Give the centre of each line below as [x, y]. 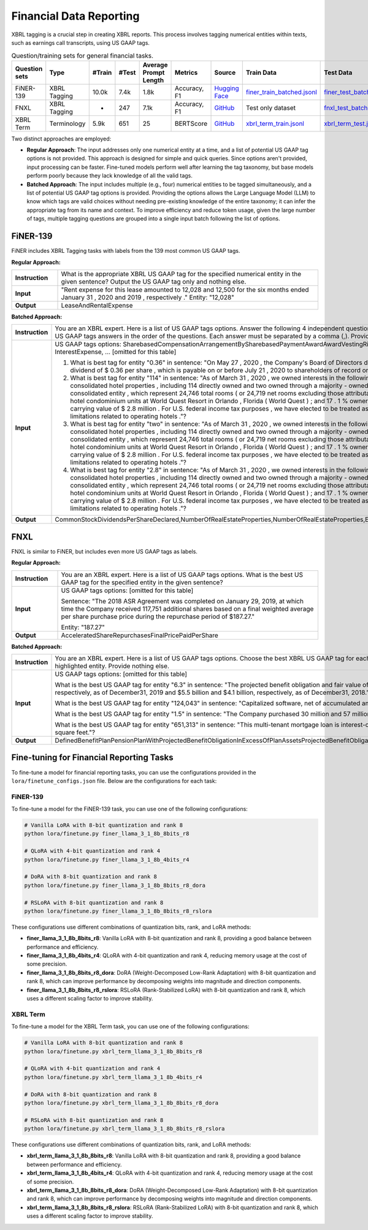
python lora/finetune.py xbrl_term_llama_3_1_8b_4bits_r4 [113, 1077]
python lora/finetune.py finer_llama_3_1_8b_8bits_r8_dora [115, 885]
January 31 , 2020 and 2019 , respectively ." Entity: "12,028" [148, 297]
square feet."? [75, 732]
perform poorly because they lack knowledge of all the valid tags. [110, 176]
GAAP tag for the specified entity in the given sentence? [142, 582]
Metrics [186, 72]
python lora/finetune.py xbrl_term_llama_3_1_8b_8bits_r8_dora [121, 1103]
